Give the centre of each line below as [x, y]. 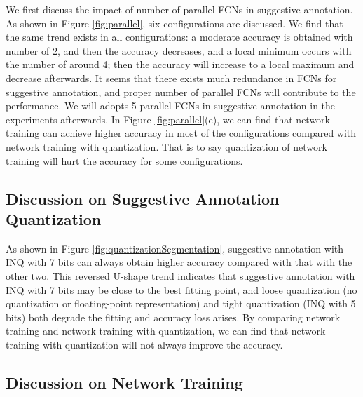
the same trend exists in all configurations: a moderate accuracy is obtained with [179, 37]
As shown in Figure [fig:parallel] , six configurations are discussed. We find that [174, 23]
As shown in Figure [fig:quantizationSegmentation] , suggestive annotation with [175, 248]
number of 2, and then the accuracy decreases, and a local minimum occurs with [179, 50]
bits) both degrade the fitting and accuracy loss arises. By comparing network [173, 317]
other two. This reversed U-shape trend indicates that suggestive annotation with [180, 275]
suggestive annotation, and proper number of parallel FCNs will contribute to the [181, 92]
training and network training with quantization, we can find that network [166, 331]
